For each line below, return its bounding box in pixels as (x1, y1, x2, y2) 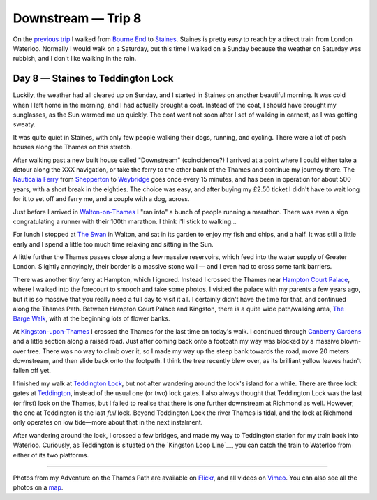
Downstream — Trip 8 (13, 10, 142, 26)
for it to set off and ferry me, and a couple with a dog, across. (13, 195, 190, 203)
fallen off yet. (13, 367, 52, 375)
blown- (340, 337, 362, 346)
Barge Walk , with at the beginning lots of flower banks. (13, 314, 170, 323)
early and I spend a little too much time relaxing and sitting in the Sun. (13, 240, 214, 248)
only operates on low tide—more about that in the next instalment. (13, 418, 203, 427)
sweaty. (13, 120, 36, 128)
